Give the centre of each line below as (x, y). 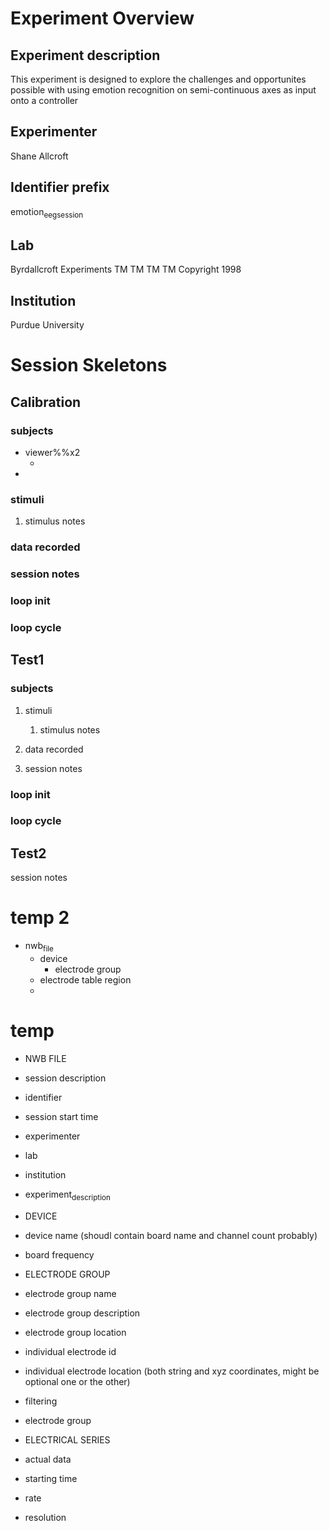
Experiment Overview (102, 18)
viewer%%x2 (52, 452)
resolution (45, 1517)
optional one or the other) (77, 1381)
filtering (41, 1401)
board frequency (59, 1254)
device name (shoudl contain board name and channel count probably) (171, 1235)
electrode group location (75, 1332)
